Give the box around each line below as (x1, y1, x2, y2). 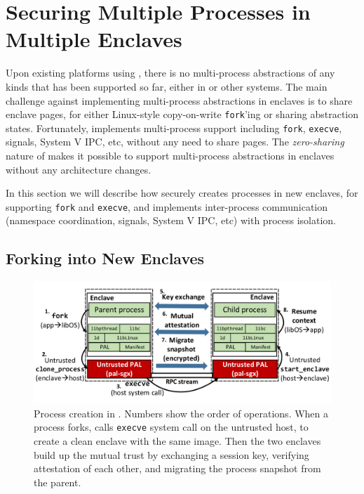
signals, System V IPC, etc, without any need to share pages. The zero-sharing (6, 134, 344, 149)
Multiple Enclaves (6, 25, 182, 53)
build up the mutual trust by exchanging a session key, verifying (34, 447, 309, 462)
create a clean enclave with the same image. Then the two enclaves (34, 433, 321, 448)
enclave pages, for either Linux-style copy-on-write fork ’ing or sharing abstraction (6, 107, 359, 122)
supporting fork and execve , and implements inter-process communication (6, 199, 328, 214)
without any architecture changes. (6, 162, 151, 176)
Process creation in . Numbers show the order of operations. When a (34, 405, 329, 420)
